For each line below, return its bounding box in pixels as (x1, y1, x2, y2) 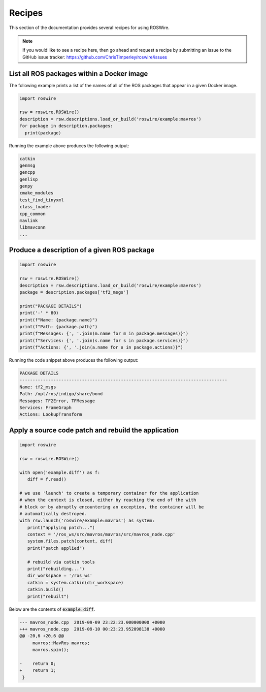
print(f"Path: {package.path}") (19, 324, 98, 329)
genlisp (19, 176, 38, 182)
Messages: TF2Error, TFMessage (19, 398, 96, 404)
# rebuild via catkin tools (27, 559, 96, 565)
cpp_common (19, 211, 46, 217)
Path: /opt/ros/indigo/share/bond (19, 391, 103, 397)
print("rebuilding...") (27, 566, 85, 572)
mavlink (19, 218, 38, 223)
